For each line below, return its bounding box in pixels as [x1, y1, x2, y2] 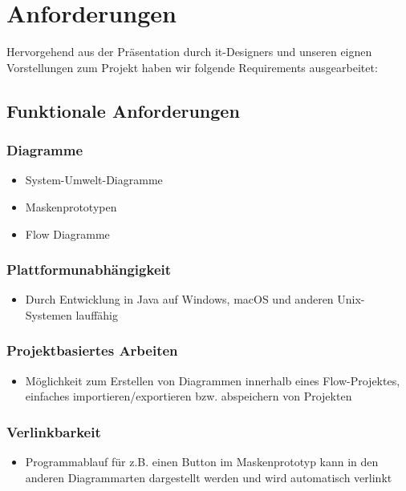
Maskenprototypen [25, 198, 117, 215]
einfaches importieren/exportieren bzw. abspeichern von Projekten [25, 388, 352, 404]
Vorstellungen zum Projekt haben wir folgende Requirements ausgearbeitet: [6, 58, 378, 75]
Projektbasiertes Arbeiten [6, 340, 178, 360]
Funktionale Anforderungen [6, 98, 240, 123]
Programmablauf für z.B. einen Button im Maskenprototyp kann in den [25, 453, 379, 470]
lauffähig [75, 306, 118, 323]
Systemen [25, 306, 72, 323]
